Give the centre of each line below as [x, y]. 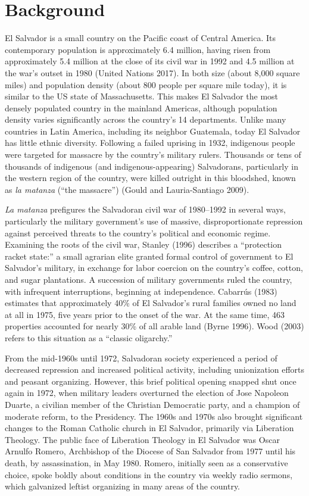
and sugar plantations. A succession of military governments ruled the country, [149, 279]
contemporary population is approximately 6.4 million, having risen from [138, 49]
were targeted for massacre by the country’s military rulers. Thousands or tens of [153, 155]
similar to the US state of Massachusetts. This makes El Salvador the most [142, 96]
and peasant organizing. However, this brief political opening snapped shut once [151, 381]
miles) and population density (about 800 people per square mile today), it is [146, 84]
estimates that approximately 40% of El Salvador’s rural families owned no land [151, 303]
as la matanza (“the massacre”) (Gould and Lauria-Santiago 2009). [127, 189]
